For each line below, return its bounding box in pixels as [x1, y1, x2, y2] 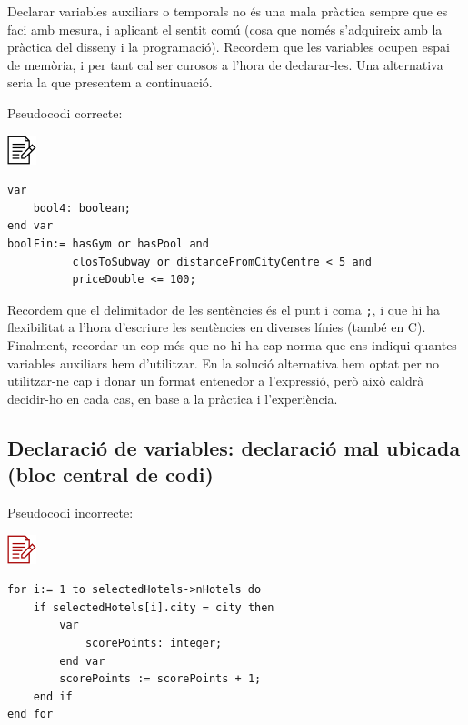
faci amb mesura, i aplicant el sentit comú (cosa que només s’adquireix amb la [7, 19, 443, 38]
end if [33, 690, 73, 703]
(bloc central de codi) [7, 460, 214, 488]
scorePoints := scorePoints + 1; [59, 672, 262, 686]
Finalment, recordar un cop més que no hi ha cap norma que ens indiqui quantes [7, 335, 457, 354]
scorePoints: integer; [85, 636, 223, 649]
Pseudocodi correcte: [7, 103, 123, 122]
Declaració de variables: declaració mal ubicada [7, 433, 461, 461]
